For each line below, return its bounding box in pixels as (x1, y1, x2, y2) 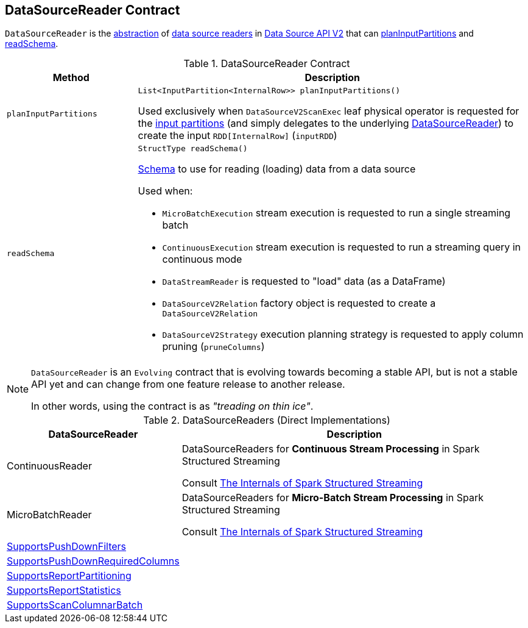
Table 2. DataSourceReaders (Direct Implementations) (143, 414, 390, 427)
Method (52, 71, 90, 84)
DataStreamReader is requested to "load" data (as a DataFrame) (162, 275, 446, 288)
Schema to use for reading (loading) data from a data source (138, 163, 416, 176)
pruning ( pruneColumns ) (162, 340, 265, 353)
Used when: (138, 185, 193, 198)
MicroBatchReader (7, 508, 92, 521)
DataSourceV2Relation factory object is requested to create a (162, 297, 436, 310)
